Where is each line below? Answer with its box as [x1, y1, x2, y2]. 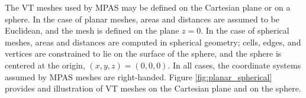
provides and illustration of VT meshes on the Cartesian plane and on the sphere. [5, 82, 301, 94]
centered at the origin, [5, 58, 85, 71]
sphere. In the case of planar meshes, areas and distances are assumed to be [5, 12, 279, 25]
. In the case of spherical [201, 24, 289, 37]
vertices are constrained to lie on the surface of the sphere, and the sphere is [5, 47, 282, 60]
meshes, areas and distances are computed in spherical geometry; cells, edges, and [5, 35, 301, 48]
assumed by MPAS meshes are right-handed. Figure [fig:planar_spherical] [5, 70, 272, 83]
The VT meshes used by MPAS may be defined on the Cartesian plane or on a [5, 1, 291, 13]
